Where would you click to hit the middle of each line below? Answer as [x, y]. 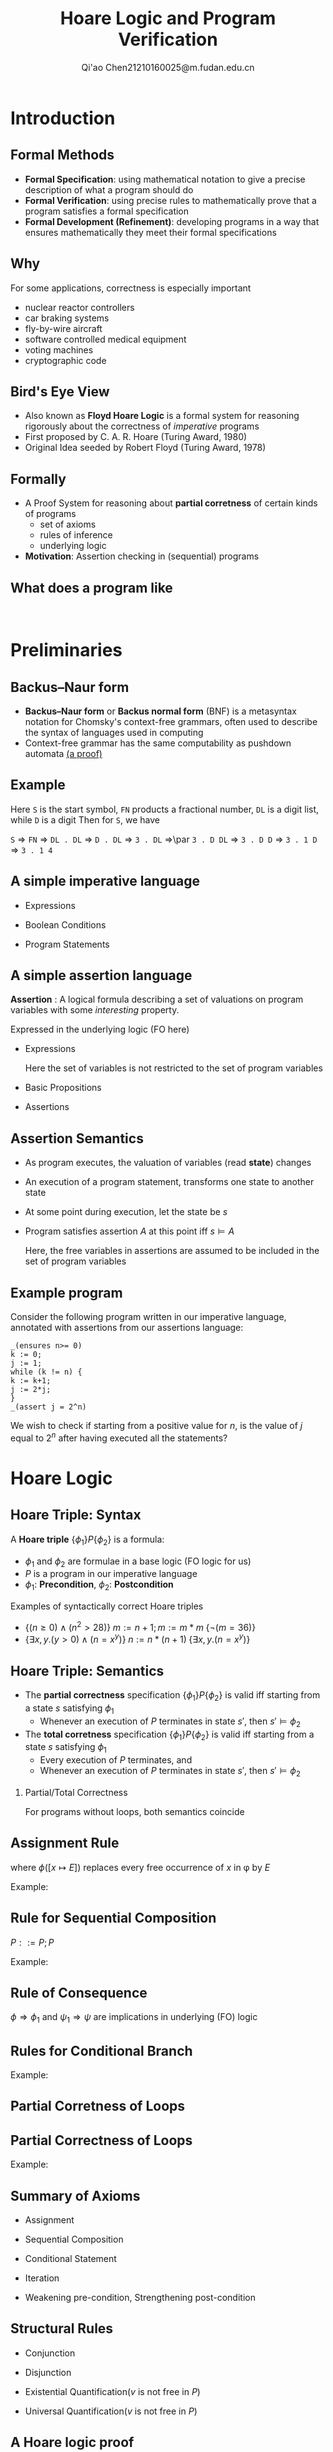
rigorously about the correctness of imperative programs [142, 426]
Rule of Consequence [79, 1993]
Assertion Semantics [77, 1138]
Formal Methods [62, 155]
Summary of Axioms [75, 2195]
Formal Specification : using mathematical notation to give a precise [165, 179]
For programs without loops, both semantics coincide [134, 1812]
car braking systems [67, 318]
